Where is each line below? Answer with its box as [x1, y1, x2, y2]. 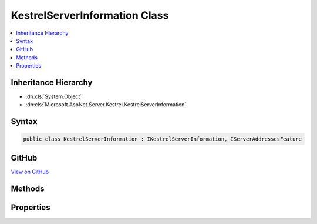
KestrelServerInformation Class [11, 9, 169, 22]
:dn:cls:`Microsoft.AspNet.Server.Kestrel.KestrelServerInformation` [25, 101, 187, 108]
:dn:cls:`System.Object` [25, 93, 82, 100]
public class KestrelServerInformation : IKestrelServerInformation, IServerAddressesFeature [23, 136, 302, 142]
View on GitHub [11, 168, 49, 175]
